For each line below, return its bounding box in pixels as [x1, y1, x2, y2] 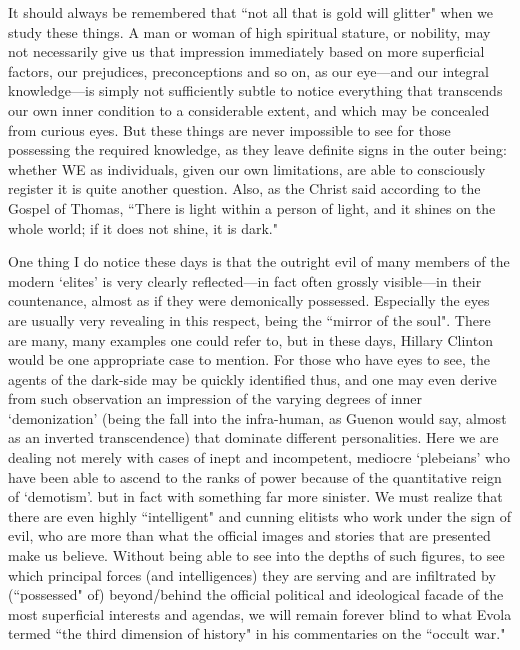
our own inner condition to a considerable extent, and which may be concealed [8, 99, 490, 120]
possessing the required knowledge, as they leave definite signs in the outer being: [8, 139, 507, 160]
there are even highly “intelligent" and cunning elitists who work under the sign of [8, 505, 512, 526]
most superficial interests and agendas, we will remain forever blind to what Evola [8, 603, 512, 624]
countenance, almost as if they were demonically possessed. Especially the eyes [8, 290, 490, 311]
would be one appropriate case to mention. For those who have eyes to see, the [8, 349, 491, 370]
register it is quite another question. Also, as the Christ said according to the [8, 178, 481, 199]
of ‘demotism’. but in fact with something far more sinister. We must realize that [8, 486, 503, 507]
